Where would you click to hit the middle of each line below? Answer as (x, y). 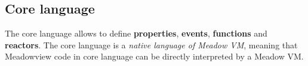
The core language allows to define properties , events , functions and (136, 33)
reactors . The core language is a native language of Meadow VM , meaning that (151, 44)
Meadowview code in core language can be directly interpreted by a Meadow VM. (154, 56)
